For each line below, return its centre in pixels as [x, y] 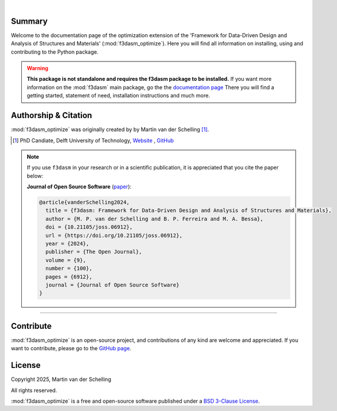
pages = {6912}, [69, 277]
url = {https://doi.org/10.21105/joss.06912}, [114, 235]
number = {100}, [69, 268]
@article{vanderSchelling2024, [84, 203]
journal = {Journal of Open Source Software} [112, 285]
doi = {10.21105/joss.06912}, [89, 227]
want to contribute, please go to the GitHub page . [71, 348]
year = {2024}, [67, 244]
